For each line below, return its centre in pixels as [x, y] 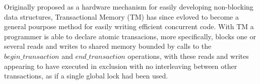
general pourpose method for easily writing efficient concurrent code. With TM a [129, 26]
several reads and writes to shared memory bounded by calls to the [108, 46]
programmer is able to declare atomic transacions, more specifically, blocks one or [130, 36]
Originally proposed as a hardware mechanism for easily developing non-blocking [129, 7]
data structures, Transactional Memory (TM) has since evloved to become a [122, 16]
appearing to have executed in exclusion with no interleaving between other [121, 66]
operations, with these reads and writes [188, 56]
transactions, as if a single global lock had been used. [86, 76]
